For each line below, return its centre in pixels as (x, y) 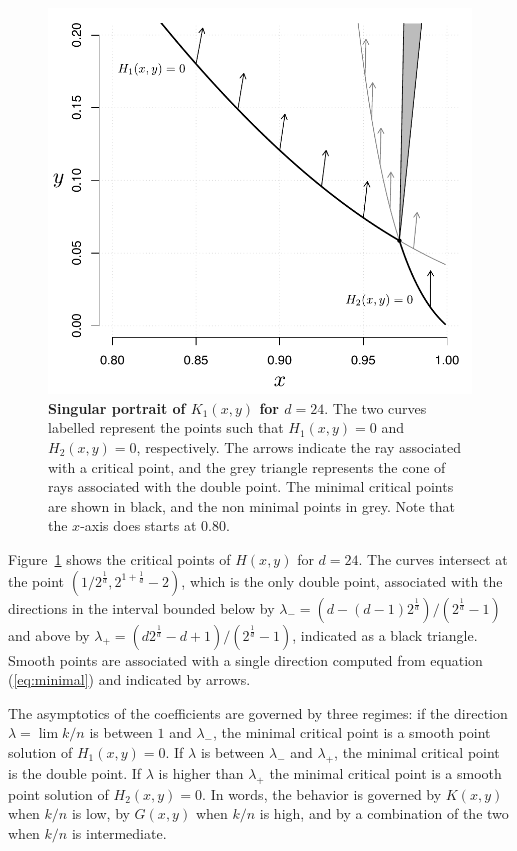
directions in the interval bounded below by (141, 607)
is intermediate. (119, 832)
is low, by (100, 813)
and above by (49, 634)
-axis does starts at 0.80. (155, 525)
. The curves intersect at (433, 558)
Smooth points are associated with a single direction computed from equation (245, 659)
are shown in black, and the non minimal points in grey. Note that (252, 505)
